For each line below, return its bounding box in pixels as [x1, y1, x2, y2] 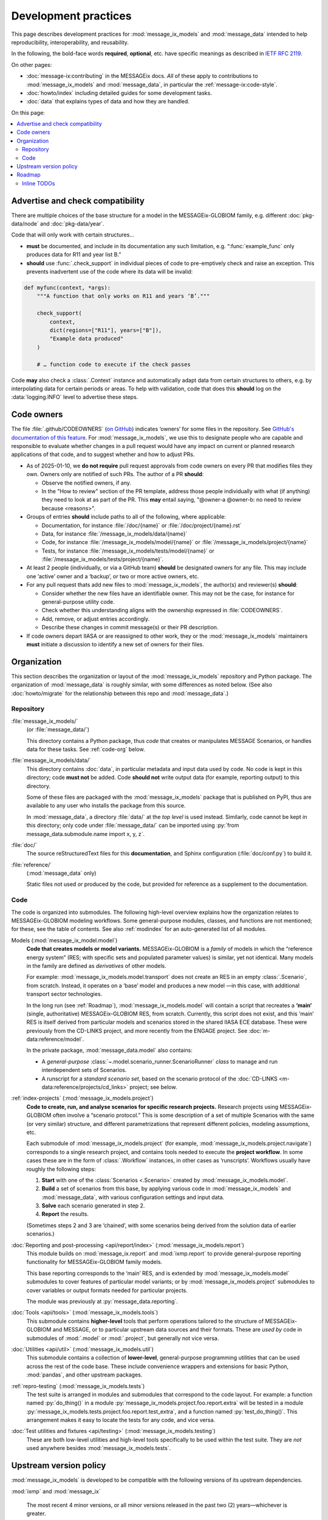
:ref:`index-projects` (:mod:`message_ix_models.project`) [11, 1094, 154, 1102]
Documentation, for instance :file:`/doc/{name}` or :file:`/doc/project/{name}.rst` [41, 522, 242, 529]
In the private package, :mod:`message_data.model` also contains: [26, 1046, 193, 1054]
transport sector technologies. [26, 990, 103, 998]
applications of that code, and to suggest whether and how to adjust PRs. [11, 451, 195, 458]
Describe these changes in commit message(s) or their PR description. [41, 624, 219, 631]
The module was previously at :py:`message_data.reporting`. [26, 1298, 179, 1305]
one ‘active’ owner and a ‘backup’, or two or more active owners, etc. [26, 572, 199, 580]
